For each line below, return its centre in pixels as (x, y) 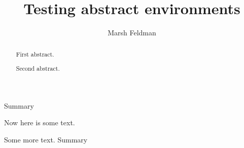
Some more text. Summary (46, 139)
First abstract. (35, 54)
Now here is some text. (40, 122)
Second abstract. (38, 68)
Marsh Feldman (132, 33)
